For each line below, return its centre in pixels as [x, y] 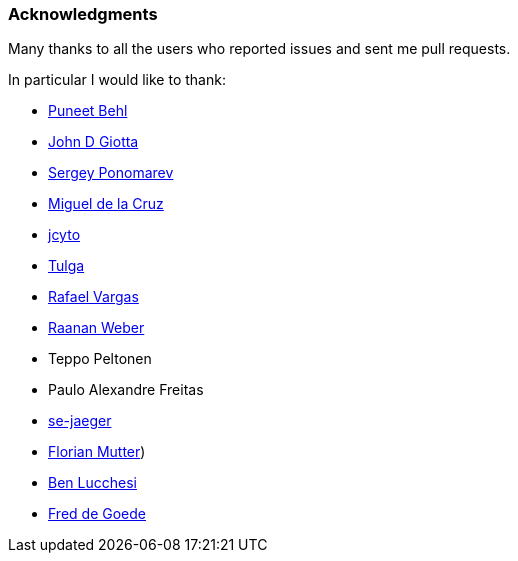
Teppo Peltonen [100, 359]
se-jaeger [80, 421]
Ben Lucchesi [92, 483]
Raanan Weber [96, 328]
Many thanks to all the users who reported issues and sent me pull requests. [259, 49]
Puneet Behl [88, 111]
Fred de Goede [97, 514]
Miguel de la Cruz [106, 204]
